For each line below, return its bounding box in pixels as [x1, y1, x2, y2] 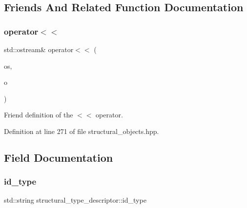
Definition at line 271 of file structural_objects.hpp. [4, 126, 159, 136]
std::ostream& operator [4, 44, 74, 54]
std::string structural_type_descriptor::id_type [4, 194, 146, 205]
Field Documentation [4, 150, 113, 165]
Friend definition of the [4, 110, 73, 120]
